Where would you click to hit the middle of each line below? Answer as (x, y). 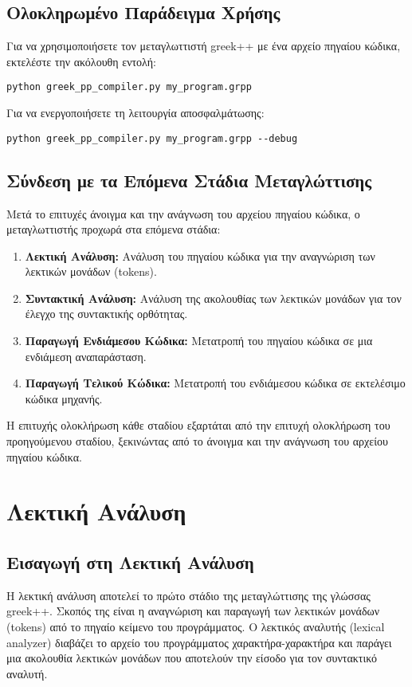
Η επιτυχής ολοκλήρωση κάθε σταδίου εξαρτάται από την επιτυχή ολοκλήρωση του (198, 425)
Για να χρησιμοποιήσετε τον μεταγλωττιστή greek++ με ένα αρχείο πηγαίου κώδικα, (204, 46)
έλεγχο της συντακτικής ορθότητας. (106, 314)
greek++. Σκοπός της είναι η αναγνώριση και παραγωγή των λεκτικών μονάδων (193, 611)
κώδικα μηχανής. (64, 398)
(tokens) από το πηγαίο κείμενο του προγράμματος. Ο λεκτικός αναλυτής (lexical (196, 626)
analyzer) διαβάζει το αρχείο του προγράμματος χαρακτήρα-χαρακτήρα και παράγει (199, 642)
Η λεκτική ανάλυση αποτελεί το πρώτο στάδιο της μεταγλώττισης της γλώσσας (188, 595)
